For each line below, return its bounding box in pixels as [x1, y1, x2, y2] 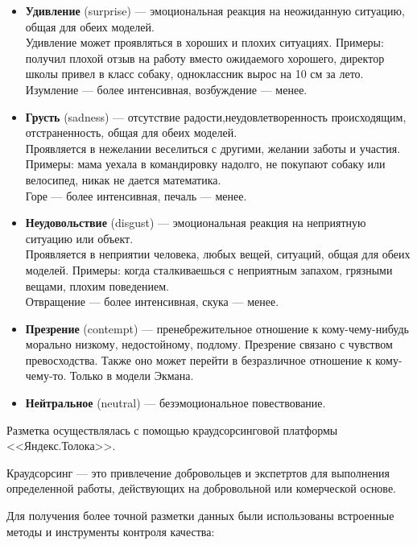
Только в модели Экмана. [70, 367, 194, 384]
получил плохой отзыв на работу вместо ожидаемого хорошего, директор [25, 49, 385, 66]
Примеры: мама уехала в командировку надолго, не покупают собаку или [25, 155, 386, 172]
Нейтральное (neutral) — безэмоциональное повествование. [25, 394, 326, 411]
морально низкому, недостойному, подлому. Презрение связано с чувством [25, 336, 393, 353]
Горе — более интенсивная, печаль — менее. [25, 187, 247, 204]
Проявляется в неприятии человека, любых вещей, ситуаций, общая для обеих [25, 246, 411, 262]
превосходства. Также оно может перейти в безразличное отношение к [25, 351, 372, 368]
